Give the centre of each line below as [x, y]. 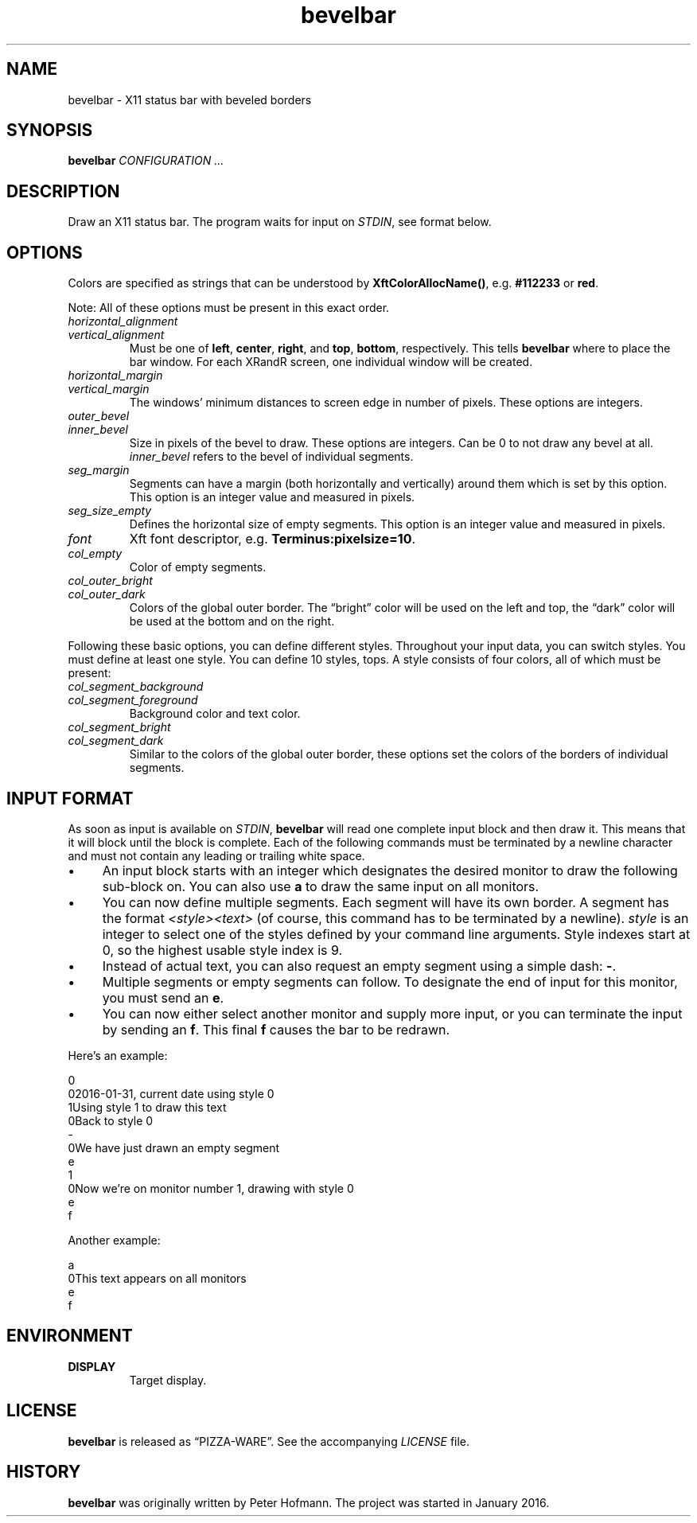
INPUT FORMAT [70, 798]
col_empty [95, 554]
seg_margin [99, 470]
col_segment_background [136, 687]
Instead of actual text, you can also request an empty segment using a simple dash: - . [359, 966]
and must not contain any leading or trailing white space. [216, 855]
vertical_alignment [116, 335]
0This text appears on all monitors [157, 1278]
